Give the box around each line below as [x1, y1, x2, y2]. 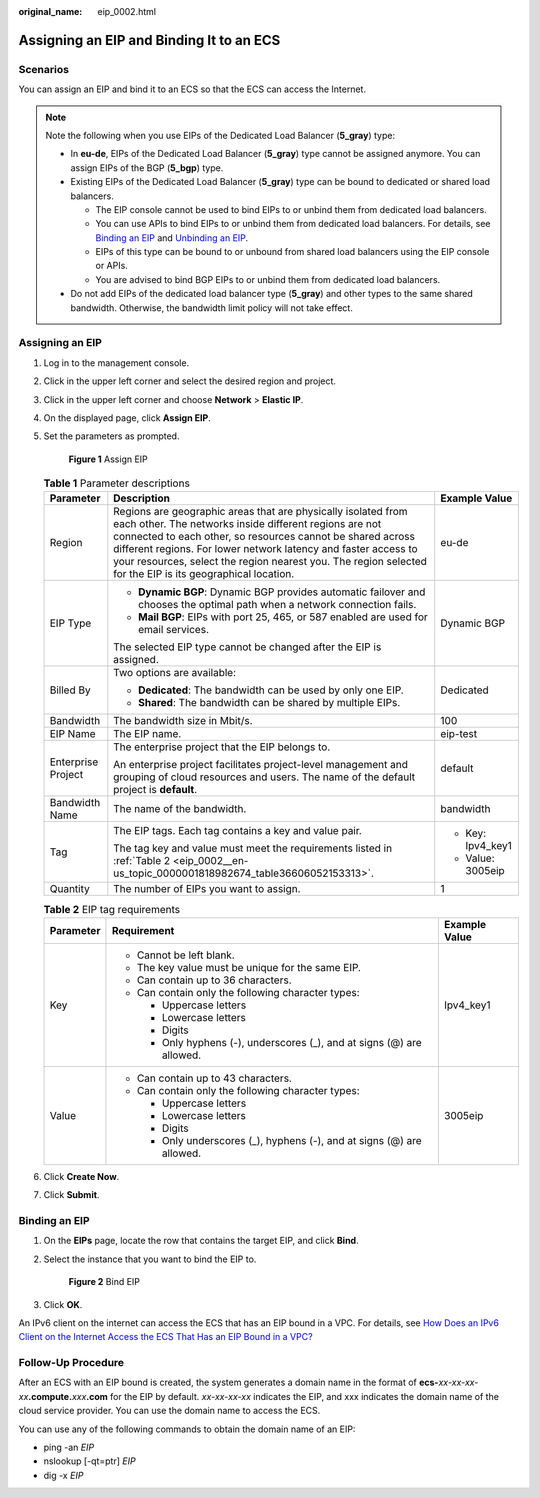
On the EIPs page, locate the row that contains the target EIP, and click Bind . [43, 1235, 359, 1247]
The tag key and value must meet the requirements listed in [113, 841, 393, 855]
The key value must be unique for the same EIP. [136, 960, 362, 974]
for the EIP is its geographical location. [113, 567, 295, 581]
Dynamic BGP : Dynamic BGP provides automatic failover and [138, 585, 426, 599]
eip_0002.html [97, 6, 157, 17]
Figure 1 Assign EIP [68, 453, 149, 465]
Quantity [49, 882, 90, 896]
